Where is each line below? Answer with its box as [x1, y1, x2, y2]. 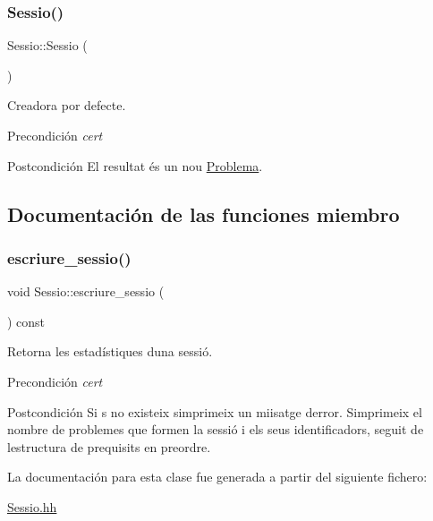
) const [7, 312, 46, 330]
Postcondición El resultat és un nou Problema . [7, 156, 263, 175]
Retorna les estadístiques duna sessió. [7, 342, 213, 361]
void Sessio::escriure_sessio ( [7, 282, 165, 301]
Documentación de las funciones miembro [7, 200, 400, 227]
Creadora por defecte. [7, 96, 126, 115]
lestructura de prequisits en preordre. [7, 437, 211, 456]
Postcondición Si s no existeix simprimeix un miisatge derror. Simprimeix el [7, 402, 422, 421]
